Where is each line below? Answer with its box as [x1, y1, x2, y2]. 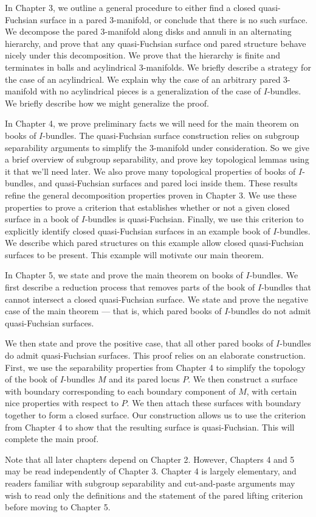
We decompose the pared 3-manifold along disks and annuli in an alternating [5, 25, 292, 38]
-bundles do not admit [228, 304, 311, 317]
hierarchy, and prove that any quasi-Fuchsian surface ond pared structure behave [5, 37, 306, 49]
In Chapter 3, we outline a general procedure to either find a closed [5, 1, 256, 13]
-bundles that [261, 281, 311, 294]
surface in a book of [5, 213, 79, 225]
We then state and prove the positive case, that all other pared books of [5, 337, 273, 350]
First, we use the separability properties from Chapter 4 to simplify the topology [5, 360, 306, 373]
